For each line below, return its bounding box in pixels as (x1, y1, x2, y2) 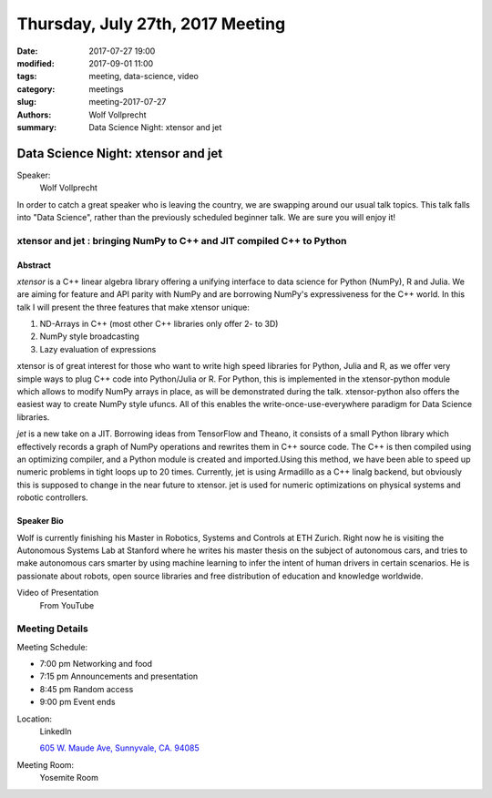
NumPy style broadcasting (39, 331, 140, 342)
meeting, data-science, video (88, 71, 200, 82)
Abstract (16, 260, 52, 271)
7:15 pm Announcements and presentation (39, 670, 199, 682)
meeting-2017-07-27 (88, 97, 167, 107)
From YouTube (39, 599, 95, 610)
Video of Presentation (16, 588, 99, 598)
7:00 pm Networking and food (39, 659, 153, 670)
